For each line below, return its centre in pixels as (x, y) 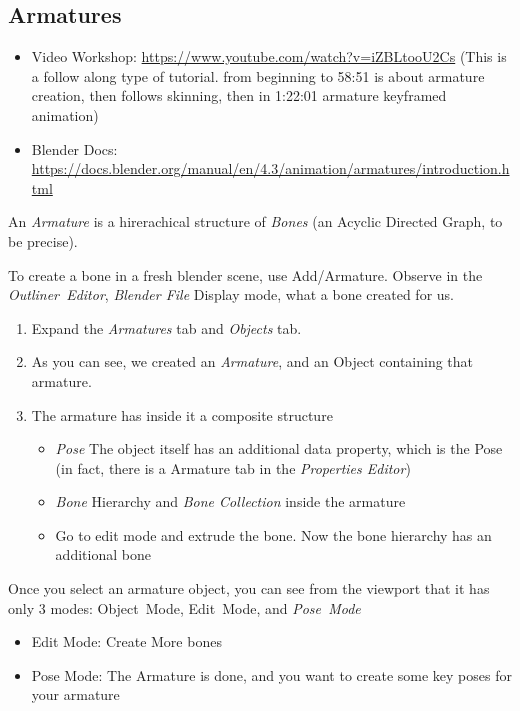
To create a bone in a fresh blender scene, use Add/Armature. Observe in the (245, 274)
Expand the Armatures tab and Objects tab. (166, 327)
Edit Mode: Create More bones (126, 641)
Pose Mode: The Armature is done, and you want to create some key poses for (271, 674)
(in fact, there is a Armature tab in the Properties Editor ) (233, 467)
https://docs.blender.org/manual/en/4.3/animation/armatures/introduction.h (270, 168)
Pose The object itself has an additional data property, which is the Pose (279, 448)
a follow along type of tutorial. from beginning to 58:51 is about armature (258, 75)
